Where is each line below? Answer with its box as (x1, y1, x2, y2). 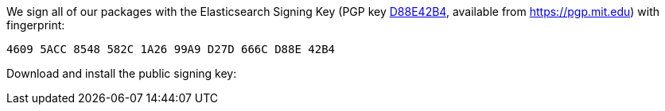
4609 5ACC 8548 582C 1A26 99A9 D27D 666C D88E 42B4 (6, 43, 336, 55)
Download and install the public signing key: (6, 67, 237, 80)
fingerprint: (6, 18, 65, 32)
